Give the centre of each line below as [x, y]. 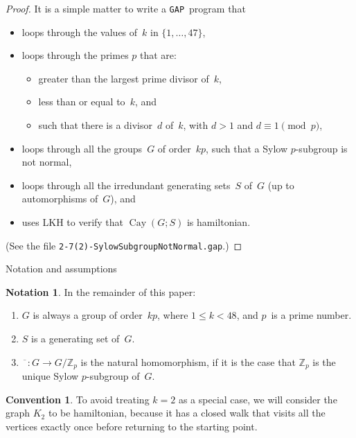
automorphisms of [60, 199]
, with [196, 125]
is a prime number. [311, 315]
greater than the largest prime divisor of [124, 78]
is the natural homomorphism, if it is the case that [188, 361]
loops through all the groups [82, 148]
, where [172, 315]
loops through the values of [80, 32]
